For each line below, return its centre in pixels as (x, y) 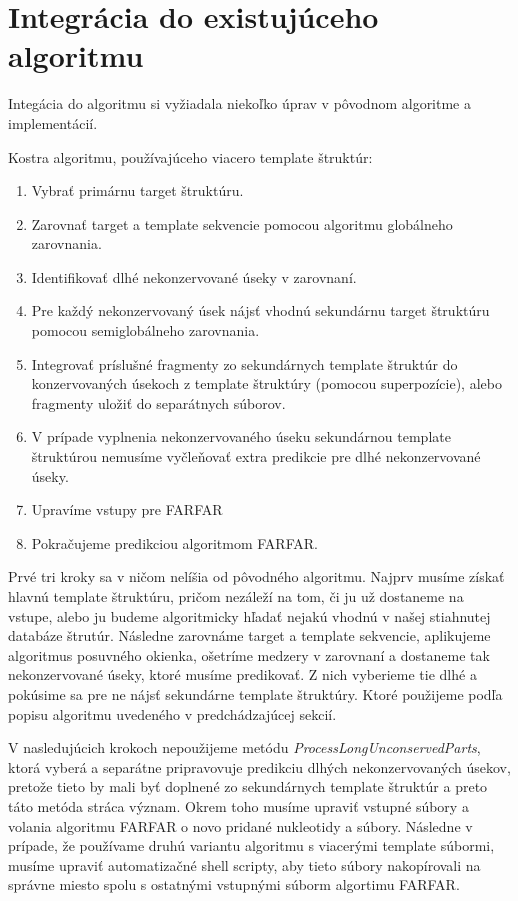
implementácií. (53, 122)
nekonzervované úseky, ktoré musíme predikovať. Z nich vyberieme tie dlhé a (242, 674)
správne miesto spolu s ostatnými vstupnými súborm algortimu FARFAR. (234, 884)
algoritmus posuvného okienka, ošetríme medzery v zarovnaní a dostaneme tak (249, 654)
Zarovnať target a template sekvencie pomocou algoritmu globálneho (242, 223)
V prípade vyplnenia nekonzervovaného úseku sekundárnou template (241, 436)
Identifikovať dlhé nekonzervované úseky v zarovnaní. (194, 276)
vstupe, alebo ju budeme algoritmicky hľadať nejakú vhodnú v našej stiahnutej (249, 615)
